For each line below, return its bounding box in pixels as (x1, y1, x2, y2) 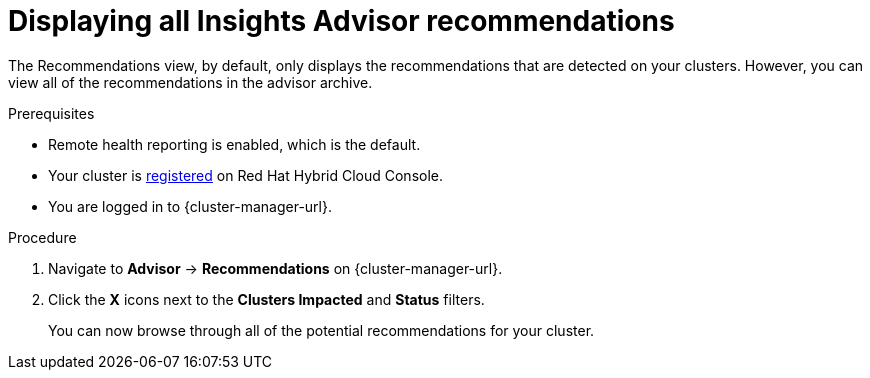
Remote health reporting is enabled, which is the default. (48, 135, 421, 153)
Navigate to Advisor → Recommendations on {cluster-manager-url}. (48, 259, 503, 277)
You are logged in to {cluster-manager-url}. (48, 197, 332, 215)
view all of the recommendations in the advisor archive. (8, 73, 373, 91)
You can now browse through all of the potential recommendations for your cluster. (48, 321, 595, 339)
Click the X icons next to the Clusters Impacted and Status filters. (48, 290, 485, 308)
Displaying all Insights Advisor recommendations (8, 4, 675, 38)
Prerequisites (8, 104, 95, 122)
